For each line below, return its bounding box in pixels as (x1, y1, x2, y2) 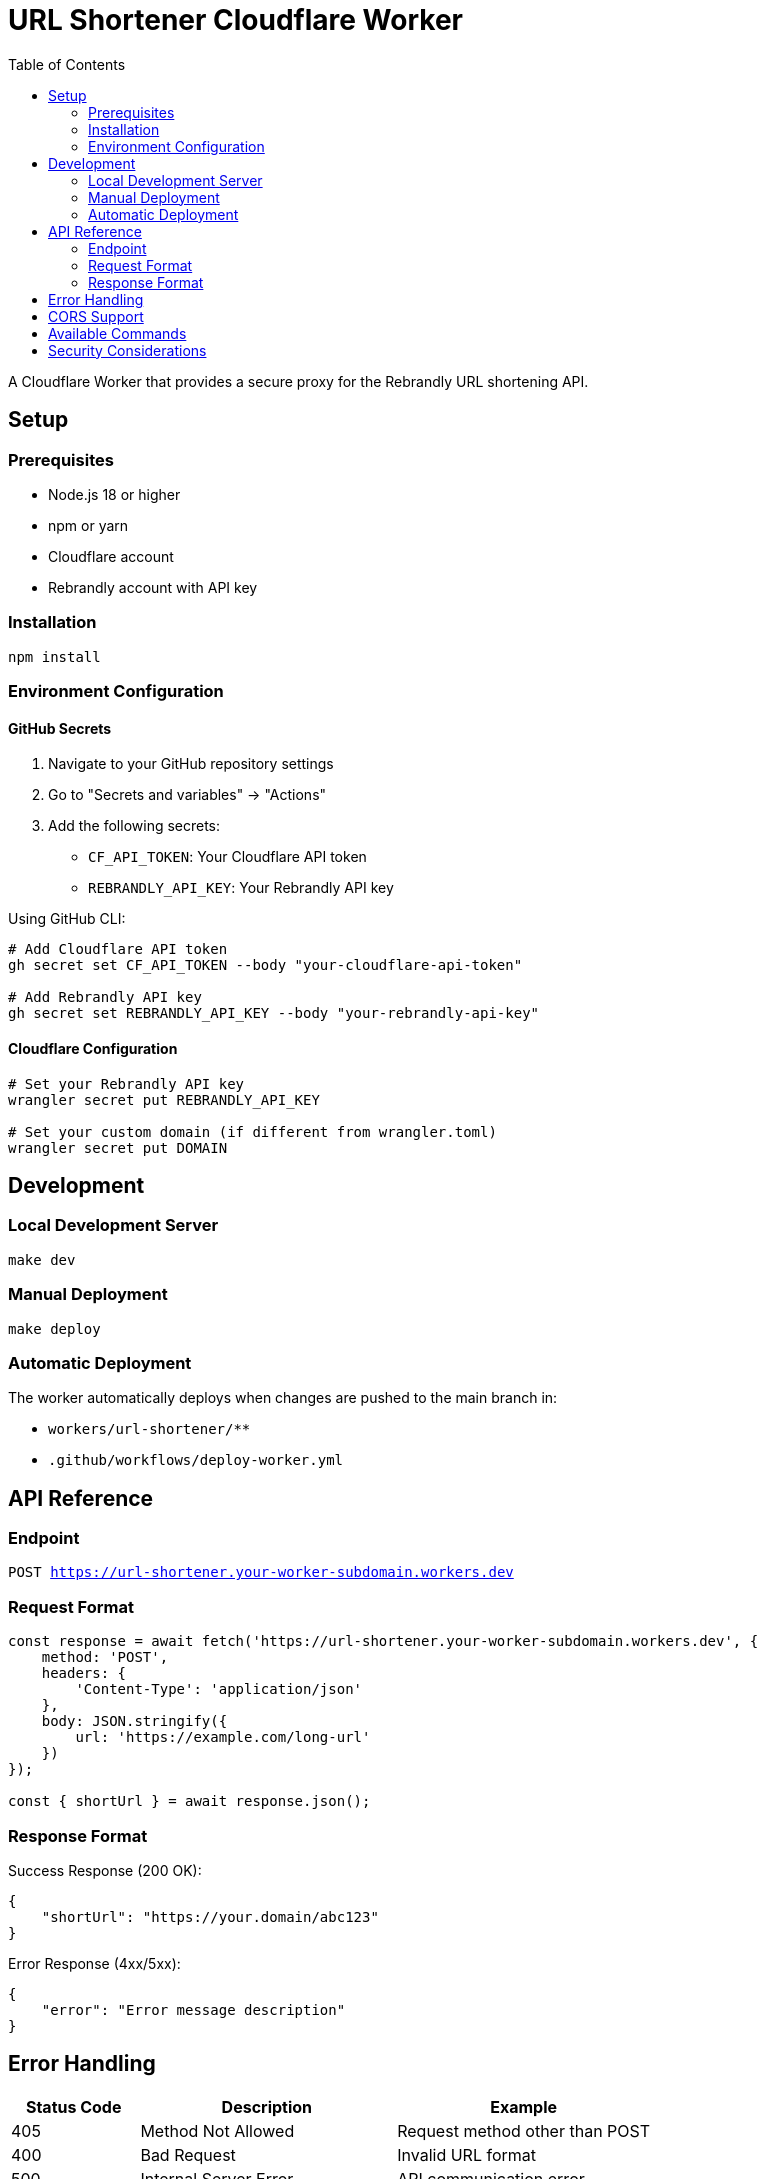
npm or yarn (48, 516, 129, 534)
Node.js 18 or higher (48, 485, 181, 503)
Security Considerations (48, 341, 207, 359)
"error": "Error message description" (41, 2001, 346, 2018)
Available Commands (48, 324, 187, 342)
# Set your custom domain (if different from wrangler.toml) (8, 1123, 497, 1140)
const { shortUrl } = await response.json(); (8, 1793, 371, 1810)
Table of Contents (8, 55, 126, 73)
